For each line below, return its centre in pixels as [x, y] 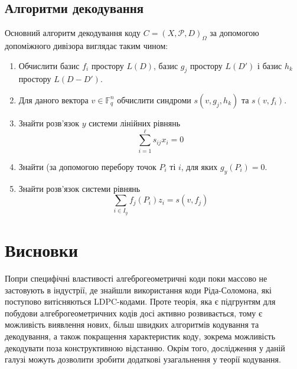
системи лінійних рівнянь [135, 123]
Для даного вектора [53, 99]
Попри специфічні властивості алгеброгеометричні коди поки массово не [136, 278]
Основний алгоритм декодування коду [73, 33]
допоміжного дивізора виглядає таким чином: [87, 45]
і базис [270, 65]
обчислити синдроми [154, 99]
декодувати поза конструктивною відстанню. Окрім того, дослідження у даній [145, 347]
